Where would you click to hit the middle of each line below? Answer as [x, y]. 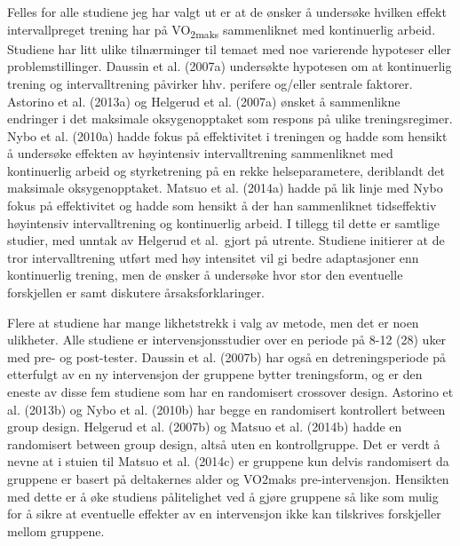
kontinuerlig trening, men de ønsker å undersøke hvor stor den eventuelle [205, 275]
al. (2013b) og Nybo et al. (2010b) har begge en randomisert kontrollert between [226, 409]
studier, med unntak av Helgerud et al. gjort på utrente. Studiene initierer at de [226, 240]
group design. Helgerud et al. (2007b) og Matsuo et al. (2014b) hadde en [205, 427]
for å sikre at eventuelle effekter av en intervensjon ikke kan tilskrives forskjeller [224, 514]
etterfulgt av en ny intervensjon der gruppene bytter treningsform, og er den [215, 374]
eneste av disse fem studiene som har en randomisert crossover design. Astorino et [230, 392]
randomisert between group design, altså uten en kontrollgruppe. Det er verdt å [224, 443]
